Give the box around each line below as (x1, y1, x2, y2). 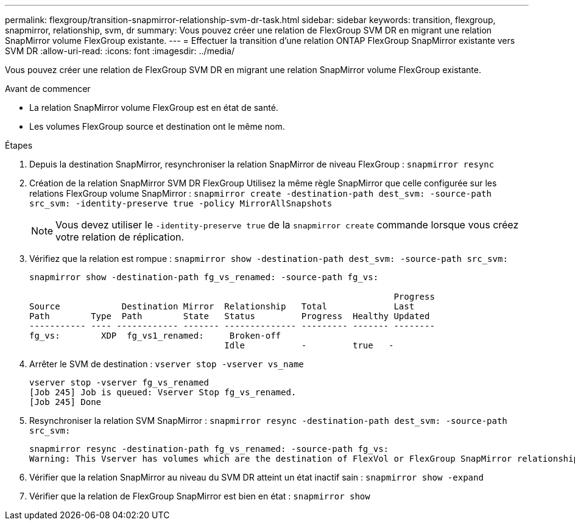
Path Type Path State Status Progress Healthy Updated (29, 311, 430, 321)
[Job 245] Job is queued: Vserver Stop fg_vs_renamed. (29, 387, 297, 397)
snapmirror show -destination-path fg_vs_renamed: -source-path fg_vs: (29, 272, 379, 282)
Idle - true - (224, 340, 394, 350)
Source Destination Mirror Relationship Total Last (29, 301, 415, 311)
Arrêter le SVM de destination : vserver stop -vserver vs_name (29, 359, 304, 369)
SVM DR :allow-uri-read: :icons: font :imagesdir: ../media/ (5, 46, 235, 56)
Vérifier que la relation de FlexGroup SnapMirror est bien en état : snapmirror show (29, 491, 370, 501)
